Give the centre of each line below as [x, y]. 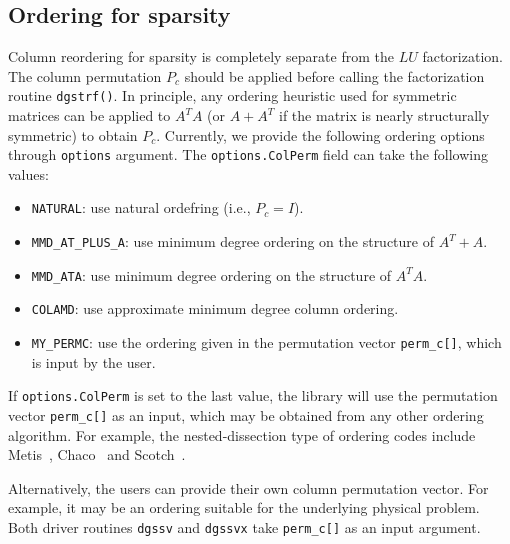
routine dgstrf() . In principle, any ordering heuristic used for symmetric [232, 95]
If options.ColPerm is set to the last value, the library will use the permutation [253, 395]
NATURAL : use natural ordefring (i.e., [141, 207]
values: [28, 173]
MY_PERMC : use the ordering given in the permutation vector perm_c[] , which [266, 342]
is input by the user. [93, 361]
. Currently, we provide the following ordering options [320, 134]
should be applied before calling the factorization [334, 75]
